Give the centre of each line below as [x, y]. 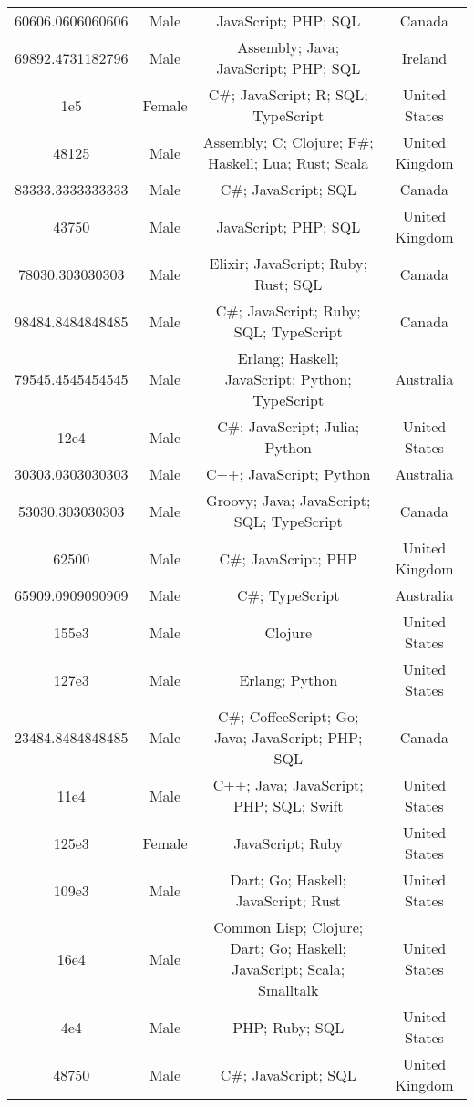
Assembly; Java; [289, 47]
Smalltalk [289, 990]
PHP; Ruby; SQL [289, 1027]
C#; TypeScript [288, 595]
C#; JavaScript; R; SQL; [288, 94]
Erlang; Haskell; [288, 358]
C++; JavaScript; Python [288, 474]
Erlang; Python [289, 679]
